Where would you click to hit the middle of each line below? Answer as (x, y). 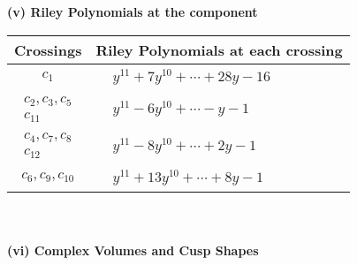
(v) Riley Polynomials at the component (133, 11)
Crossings (48, 49)
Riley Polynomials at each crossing (219, 49)
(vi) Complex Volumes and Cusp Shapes (133, 250)
